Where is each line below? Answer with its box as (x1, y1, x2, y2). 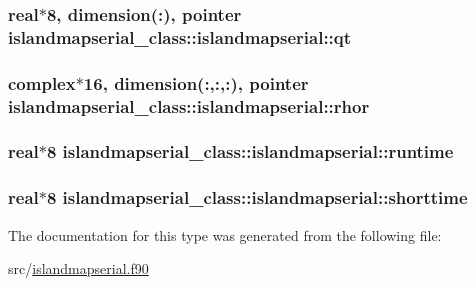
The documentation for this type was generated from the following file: (8, 224, 442, 245)
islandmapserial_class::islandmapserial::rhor (8, 93, 370, 118)
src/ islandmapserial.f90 (8, 258, 149, 279)
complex (8, 70, 76, 95)
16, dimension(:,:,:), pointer (83, 70, 309, 95)
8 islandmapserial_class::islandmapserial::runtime (46, 139, 454, 164)
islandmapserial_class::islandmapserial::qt (8, 24, 352, 49)
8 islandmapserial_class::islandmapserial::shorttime (46, 185, 468, 210)
